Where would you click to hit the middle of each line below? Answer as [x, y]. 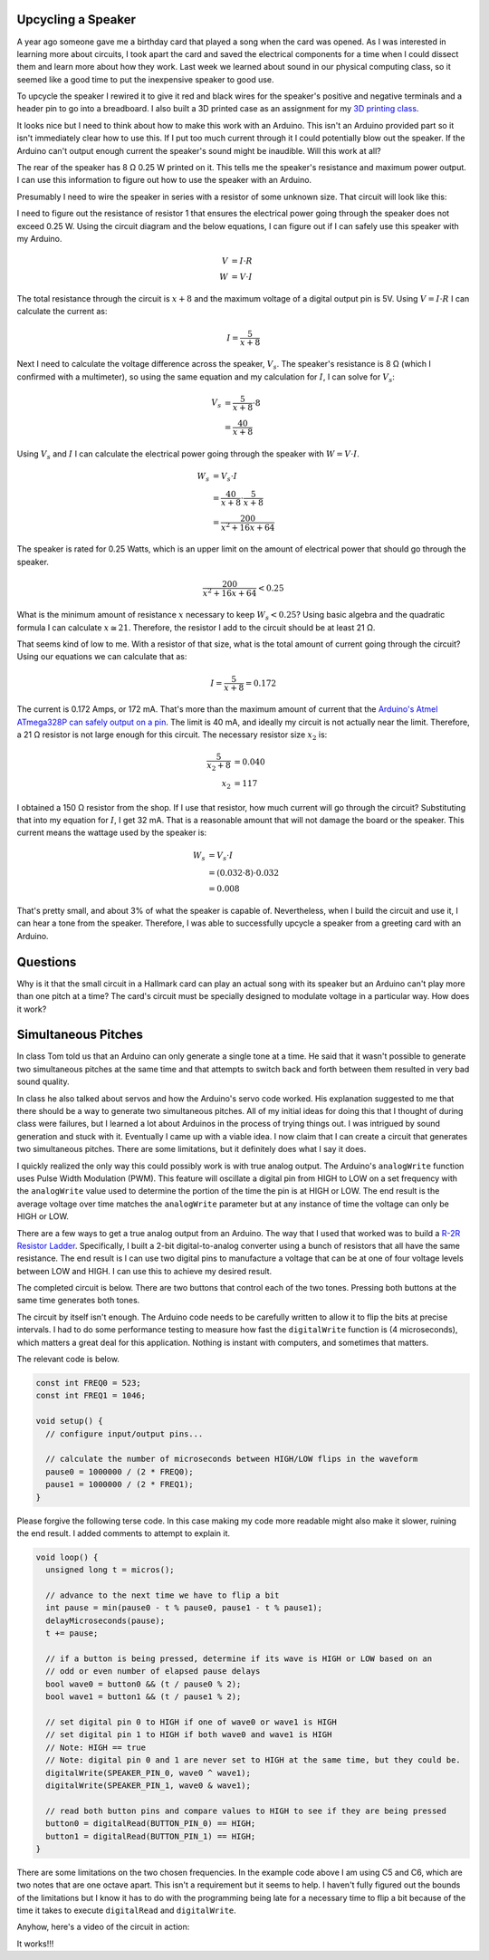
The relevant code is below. [68, 1360]
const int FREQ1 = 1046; [91, 1396]
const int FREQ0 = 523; [89, 1383]
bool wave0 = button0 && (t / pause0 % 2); [144, 1684]
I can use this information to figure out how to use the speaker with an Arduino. [164, 180]
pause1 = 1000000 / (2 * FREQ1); [120, 1484]
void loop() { [67, 1557]
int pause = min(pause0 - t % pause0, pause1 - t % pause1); [184, 1608]
